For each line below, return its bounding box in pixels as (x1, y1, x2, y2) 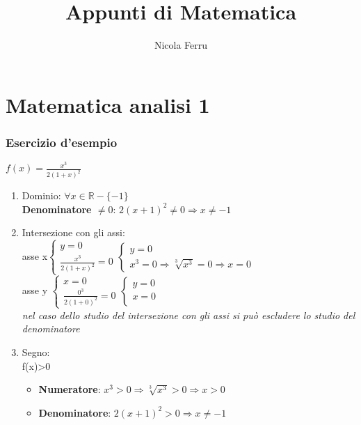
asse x (22, 248, 48, 263)
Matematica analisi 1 (6, 90, 210, 118)
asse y (22, 283, 48, 297)
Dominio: (22, 188, 61, 203)
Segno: (22, 345, 50, 360)
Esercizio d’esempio (6, 133, 118, 150)
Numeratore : (38, 382, 101, 396)
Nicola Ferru (154, 38, 208, 52)
